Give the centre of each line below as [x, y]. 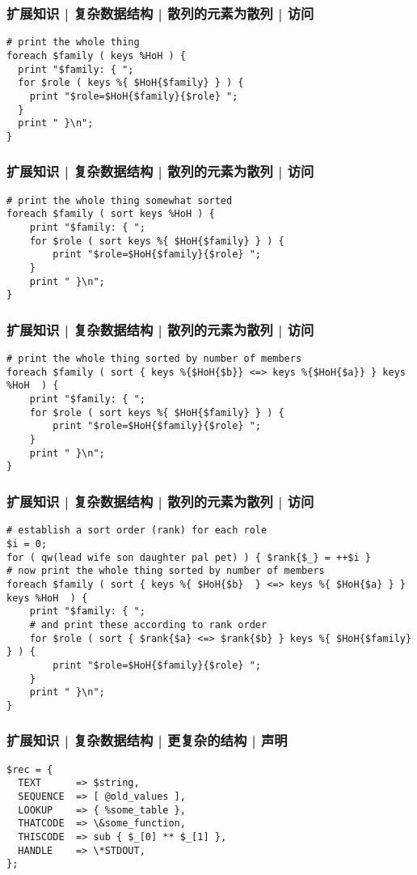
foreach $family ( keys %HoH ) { [96, 55]
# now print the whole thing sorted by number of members [166, 571]
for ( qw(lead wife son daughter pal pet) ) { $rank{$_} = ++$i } [189, 557]
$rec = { [30, 769]
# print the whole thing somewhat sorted [120, 200]
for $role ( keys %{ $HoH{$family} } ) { [131, 83]
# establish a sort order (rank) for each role [137, 531]
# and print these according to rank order [148, 624]
